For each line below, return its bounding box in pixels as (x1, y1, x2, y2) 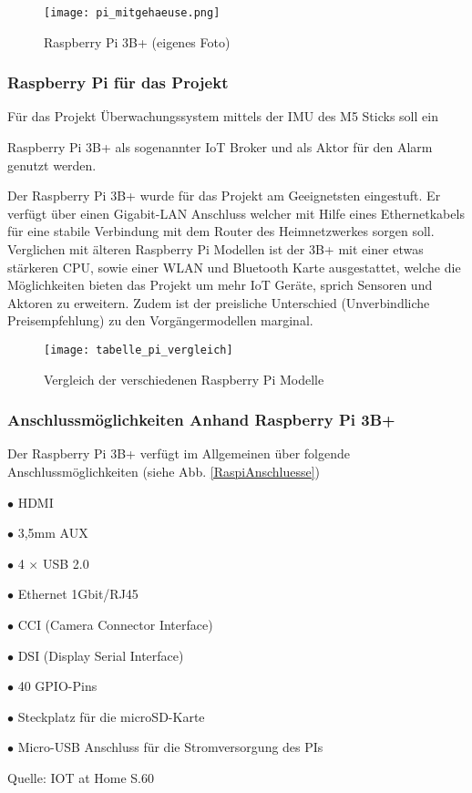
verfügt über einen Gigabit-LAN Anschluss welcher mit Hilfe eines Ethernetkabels (7, 203, 465, 222)
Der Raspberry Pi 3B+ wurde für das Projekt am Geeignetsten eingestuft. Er (7, 186, 441, 205)
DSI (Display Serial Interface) (17, 645, 184, 664)
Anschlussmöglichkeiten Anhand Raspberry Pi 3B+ (7, 408, 395, 431)
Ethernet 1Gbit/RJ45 (17, 584, 139, 603)
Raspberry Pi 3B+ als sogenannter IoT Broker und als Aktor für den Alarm (7, 138, 433, 157)
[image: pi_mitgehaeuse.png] (44, 6, 221, 19)
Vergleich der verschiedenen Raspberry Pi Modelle (44, 369, 324, 388)
